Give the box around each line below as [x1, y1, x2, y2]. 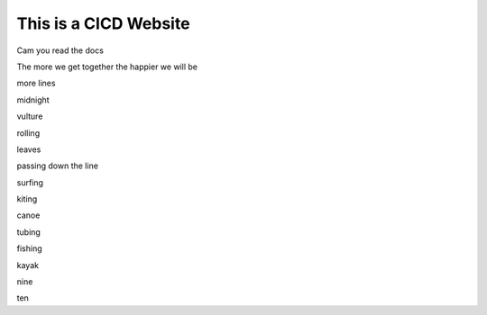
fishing [16, 243, 42, 254]
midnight [16, 94, 50, 105]
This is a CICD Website [16, 13, 190, 33]
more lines [16, 77, 56, 89]
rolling [16, 127, 41, 139]
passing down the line [16, 160, 99, 171]
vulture [16, 111, 43, 121]
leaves [16, 144, 41, 155]
